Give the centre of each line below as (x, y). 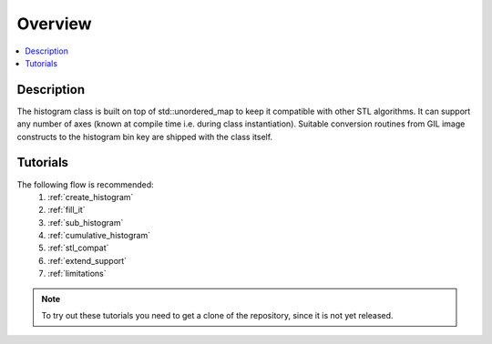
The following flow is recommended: (85, 184)
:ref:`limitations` (77, 274)
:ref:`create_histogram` (91, 197)
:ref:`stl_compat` (78, 248)
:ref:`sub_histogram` (86, 222)
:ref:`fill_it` (67, 210)
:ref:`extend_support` (87, 260)
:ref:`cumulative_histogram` (99, 236)
